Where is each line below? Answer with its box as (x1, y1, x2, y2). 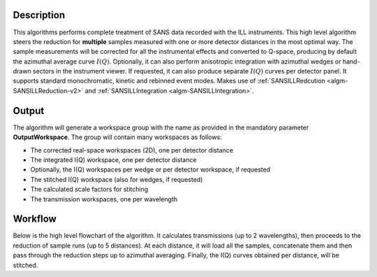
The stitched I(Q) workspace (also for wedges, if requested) (30, 175, 203, 183)
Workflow (13, 213, 57, 225)
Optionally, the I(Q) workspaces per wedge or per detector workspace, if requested (30, 165, 271, 174)
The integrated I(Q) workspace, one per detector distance (30, 155, 197, 164)
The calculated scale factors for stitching (30, 185, 149, 194)
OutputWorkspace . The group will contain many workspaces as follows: (13, 133, 223, 141)
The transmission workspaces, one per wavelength (30, 194, 178, 203)
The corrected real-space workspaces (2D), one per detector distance (30, 145, 234, 154)
